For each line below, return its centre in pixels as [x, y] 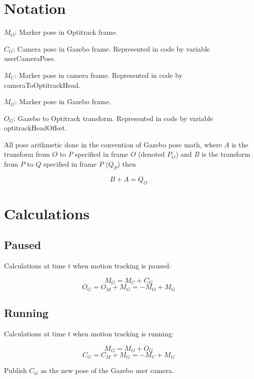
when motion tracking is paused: [122, 266]
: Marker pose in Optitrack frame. [66, 32]
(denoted [152, 154]
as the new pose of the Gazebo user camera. [107, 370]
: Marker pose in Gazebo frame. [63, 101]
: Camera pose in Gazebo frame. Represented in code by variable [111, 48]
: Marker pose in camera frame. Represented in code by [99, 75]
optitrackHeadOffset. [35, 128]
